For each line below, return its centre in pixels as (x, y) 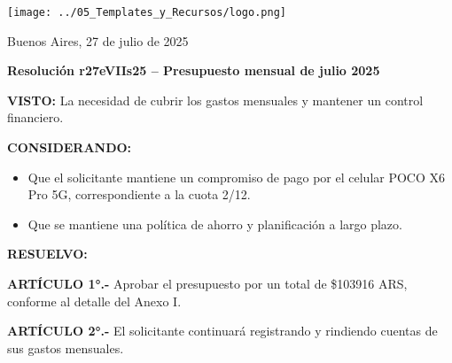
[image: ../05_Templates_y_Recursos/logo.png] (147, 12)
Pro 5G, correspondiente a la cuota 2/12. (139, 194)
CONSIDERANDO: (70, 147)
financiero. (35, 117)
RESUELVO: (47, 254)
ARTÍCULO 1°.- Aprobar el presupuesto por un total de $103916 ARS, (207, 283)
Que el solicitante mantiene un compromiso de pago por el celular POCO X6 (237, 177)
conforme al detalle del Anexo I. (94, 301)
